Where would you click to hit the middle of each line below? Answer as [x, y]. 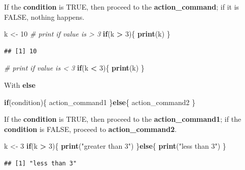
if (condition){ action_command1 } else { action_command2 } [100, 102]
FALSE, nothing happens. [44, 16]
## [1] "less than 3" [41, 163]
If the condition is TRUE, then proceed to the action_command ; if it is [122, 7]
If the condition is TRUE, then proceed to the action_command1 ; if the [123, 119]
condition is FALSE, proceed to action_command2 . [91, 129]
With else [20, 84]
